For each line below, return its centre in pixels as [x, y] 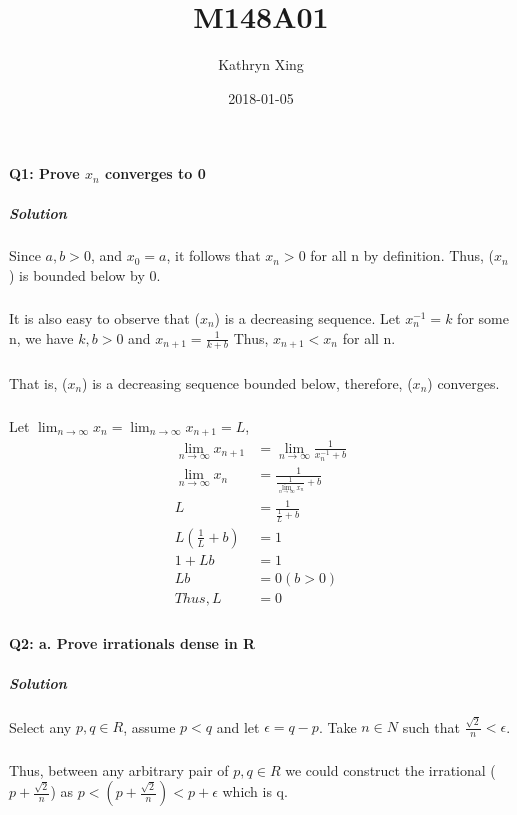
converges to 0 [155, 173]
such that [431, 726]
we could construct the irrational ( [390, 769]
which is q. [255, 791]
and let [238, 726]
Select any [40, 726]
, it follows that [213, 255]
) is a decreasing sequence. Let [307, 318]
